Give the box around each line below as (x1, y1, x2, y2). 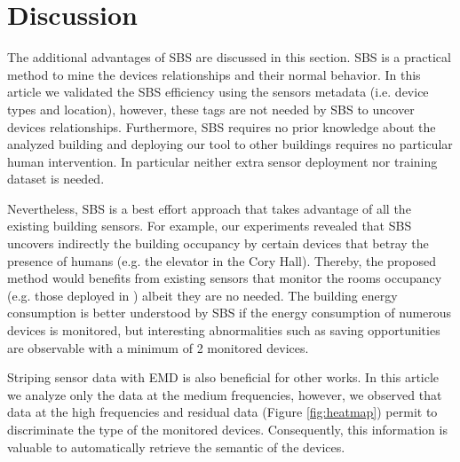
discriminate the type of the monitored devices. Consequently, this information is (7, 420, 448, 438)
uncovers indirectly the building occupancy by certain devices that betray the (7, 234, 429, 253)
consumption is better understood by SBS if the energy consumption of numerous (7, 303, 452, 322)
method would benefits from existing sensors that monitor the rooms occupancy (7, 269, 442, 287)
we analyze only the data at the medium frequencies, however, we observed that (7, 385, 442, 403)
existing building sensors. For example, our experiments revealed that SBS (7, 216, 412, 235)
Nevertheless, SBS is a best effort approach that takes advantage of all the (7, 199, 411, 217)
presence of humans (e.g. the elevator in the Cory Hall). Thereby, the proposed (7, 251, 437, 270)
